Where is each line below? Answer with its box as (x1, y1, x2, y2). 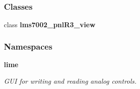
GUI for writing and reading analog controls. (4, 75, 137, 86)
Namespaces (4, 40, 52, 52)
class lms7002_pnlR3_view (4, 19, 96, 30)
